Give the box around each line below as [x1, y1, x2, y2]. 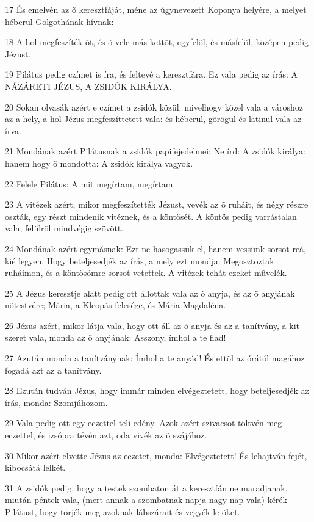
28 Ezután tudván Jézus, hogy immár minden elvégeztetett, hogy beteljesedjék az [5, 384, 309, 397]
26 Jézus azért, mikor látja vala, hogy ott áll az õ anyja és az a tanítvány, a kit [5, 319, 299, 332]
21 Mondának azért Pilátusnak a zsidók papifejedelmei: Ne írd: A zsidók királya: [5, 145, 305, 158]
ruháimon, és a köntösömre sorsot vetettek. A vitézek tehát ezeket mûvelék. [5, 266, 287, 279]
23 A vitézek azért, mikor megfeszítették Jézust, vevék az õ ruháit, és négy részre [5, 198, 309, 211]
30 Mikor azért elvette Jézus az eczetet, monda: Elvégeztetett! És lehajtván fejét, [5, 449, 307, 462]
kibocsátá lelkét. [5, 461, 66, 474]
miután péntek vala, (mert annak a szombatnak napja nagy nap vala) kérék [5, 493, 287, 506]
